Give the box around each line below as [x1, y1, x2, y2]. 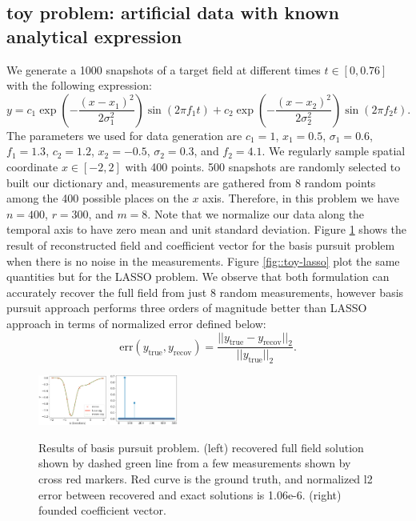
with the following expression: [6, 77, 152, 94]
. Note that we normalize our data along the [147, 205, 365, 222]
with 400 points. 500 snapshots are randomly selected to [125, 158, 401, 174]
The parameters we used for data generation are [6, 126, 242, 143]
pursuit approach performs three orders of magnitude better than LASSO [6, 299, 367, 316]
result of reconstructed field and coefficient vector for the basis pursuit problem [6, 236, 395, 253]
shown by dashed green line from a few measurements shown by [38, 455, 351, 471]
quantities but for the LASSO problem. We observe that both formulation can [6, 268, 390, 285]
